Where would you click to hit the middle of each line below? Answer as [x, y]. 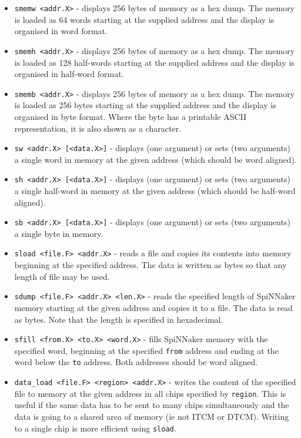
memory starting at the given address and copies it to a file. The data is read [153, 307]
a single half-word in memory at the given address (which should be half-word [155, 191]
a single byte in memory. [59, 233]
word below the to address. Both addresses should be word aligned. [136, 362]
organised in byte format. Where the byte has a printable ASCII [131, 116]
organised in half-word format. [69, 74]
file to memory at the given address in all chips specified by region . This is [150, 393]
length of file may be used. [62, 276]
